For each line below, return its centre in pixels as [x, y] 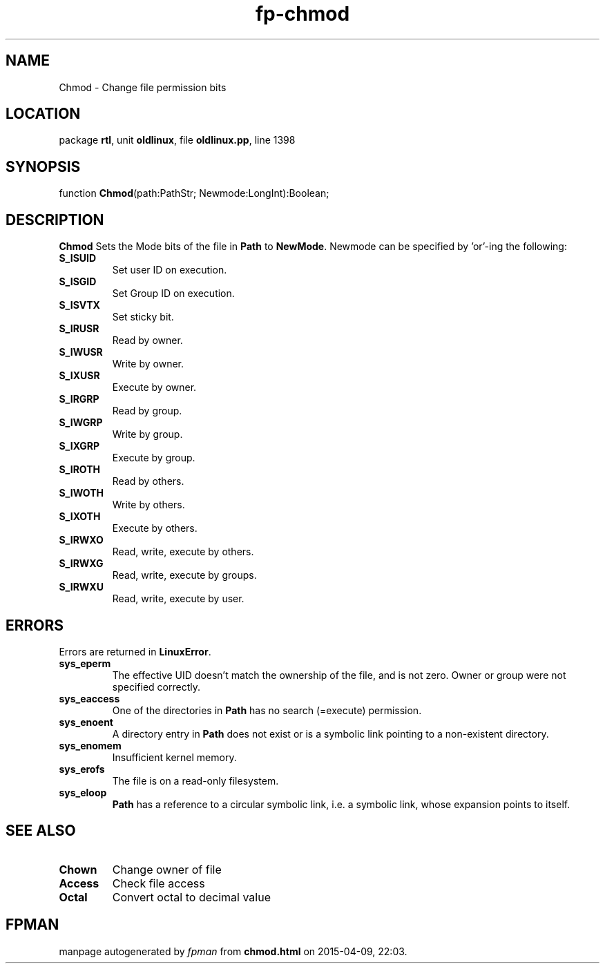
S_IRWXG [81, 564]
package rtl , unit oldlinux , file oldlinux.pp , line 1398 [177, 140]
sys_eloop [83, 792]
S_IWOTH [81, 493]
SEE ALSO [41, 831]
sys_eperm [85, 663]
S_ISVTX [79, 305]
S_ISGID [78, 282]
